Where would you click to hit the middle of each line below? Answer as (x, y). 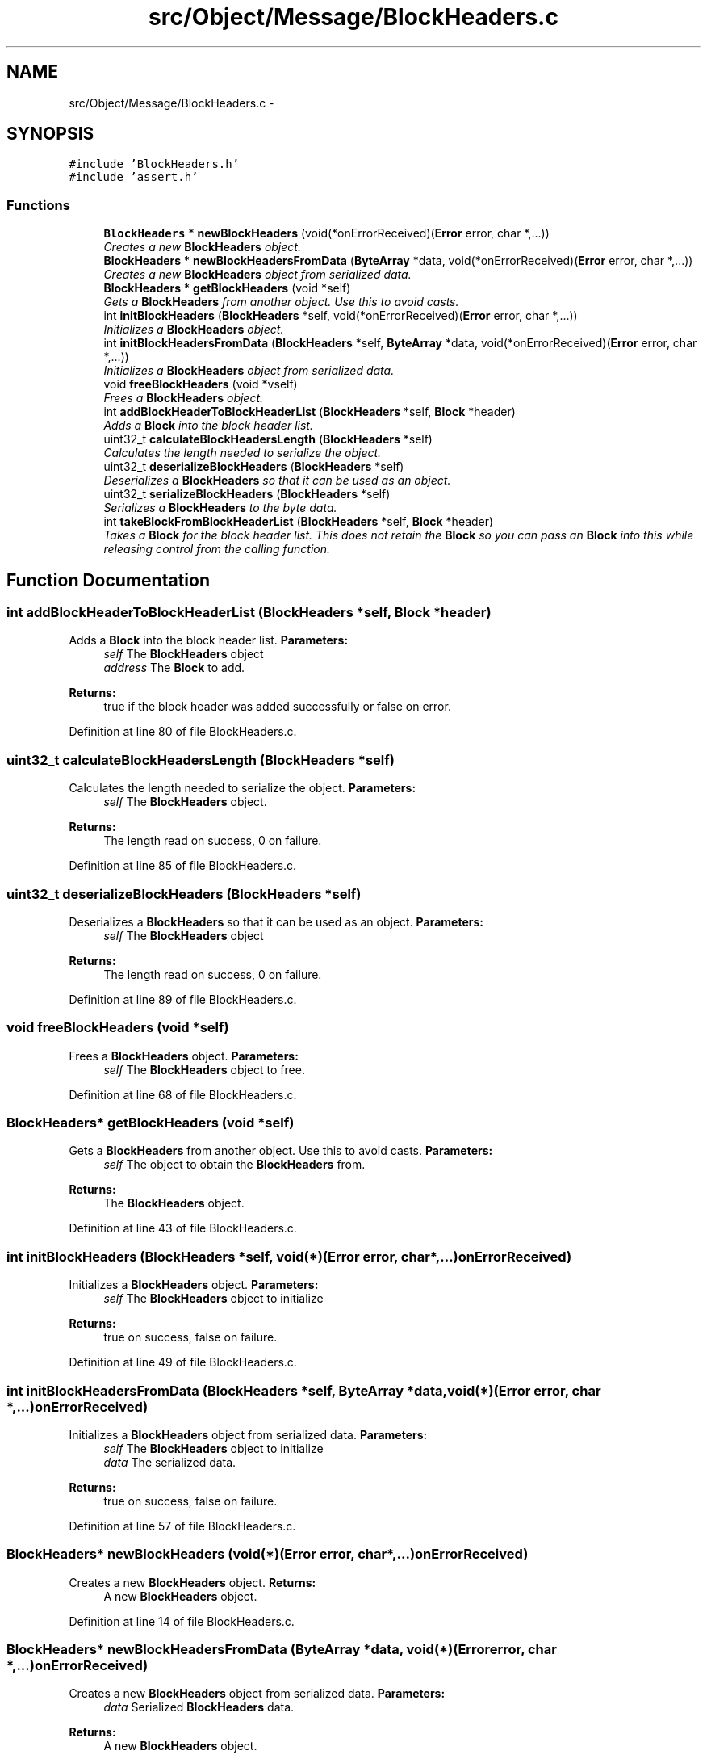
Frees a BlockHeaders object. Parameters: (184, 1056)
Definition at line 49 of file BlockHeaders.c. (183, 1362)
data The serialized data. (170, 1462)
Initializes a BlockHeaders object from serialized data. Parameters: (248, 1434)
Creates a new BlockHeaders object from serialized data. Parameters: (257, 1694)
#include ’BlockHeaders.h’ (154, 164)
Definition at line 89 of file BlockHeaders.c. (183, 999)
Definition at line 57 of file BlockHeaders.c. (182, 1526)
